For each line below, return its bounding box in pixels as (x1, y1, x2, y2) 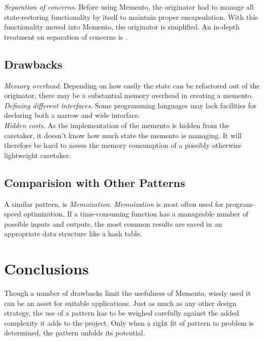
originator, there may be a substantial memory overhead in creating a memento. (4, 90, 253, 101)
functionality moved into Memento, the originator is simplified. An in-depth (4, 21, 240, 32)
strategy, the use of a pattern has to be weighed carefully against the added (4, 307, 239, 318)
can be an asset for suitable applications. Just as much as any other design (4, 297, 237, 308)
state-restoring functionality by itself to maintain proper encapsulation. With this (4, 11, 258, 22)
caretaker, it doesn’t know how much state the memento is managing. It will (4, 130, 242, 140)
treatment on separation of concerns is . (4, 31, 128, 42)
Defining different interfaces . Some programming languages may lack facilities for (4, 100, 257, 110)
